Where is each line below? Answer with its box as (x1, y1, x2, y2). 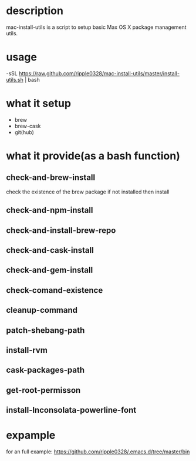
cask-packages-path (6, 365, 85, 375)
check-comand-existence (6, 285, 103, 295)
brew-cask (14, 122, 41, 129)
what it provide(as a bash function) (6, 149, 181, 162)
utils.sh (6, 76, 23, 83)
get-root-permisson (6, 385, 81, 395)
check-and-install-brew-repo (6, 225, 116, 235)
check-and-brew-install (6, 172, 96, 183)
